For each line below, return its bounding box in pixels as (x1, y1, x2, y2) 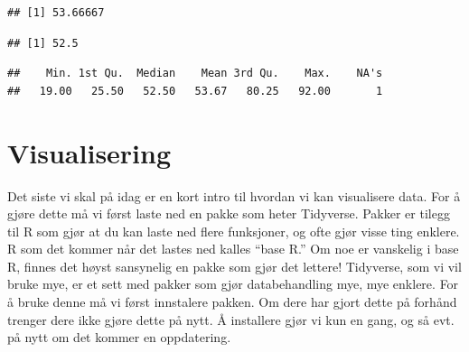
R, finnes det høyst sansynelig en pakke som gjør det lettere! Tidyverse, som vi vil (7, 256, 462, 275)
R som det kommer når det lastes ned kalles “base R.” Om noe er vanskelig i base (7, 239, 459, 258)
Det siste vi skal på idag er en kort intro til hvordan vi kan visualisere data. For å (7, 186, 461, 205)
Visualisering (7, 134, 172, 171)
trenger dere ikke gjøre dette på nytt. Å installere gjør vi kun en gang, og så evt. (7, 310, 455, 329)
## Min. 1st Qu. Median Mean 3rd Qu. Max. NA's (7, 67, 383, 80)
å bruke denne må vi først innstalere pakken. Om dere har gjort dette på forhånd (7, 292, 457, 311)
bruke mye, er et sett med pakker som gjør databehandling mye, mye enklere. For (7, 274, 459, 293)
